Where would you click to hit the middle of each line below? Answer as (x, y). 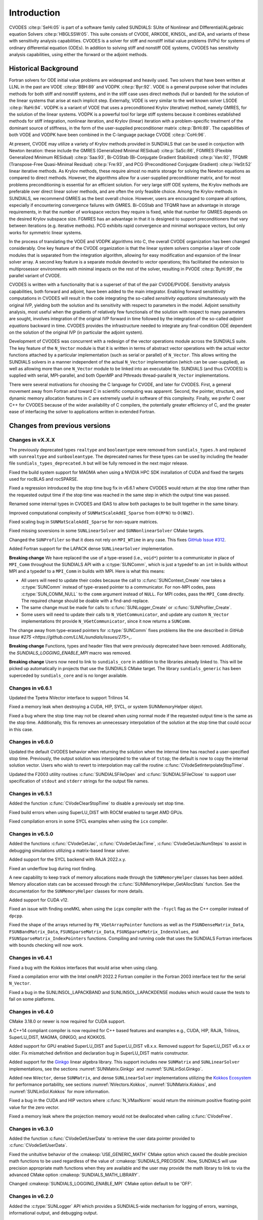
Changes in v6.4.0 (31, 1012)
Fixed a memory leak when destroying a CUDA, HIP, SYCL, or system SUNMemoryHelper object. (106, 707)
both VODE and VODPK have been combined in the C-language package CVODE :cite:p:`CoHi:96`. (108, 135)
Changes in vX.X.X (32, 440)
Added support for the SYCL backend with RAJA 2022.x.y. (68, 859)
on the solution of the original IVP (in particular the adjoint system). (76, 332)
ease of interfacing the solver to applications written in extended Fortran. (82, 412)
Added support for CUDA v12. (39, 900)
